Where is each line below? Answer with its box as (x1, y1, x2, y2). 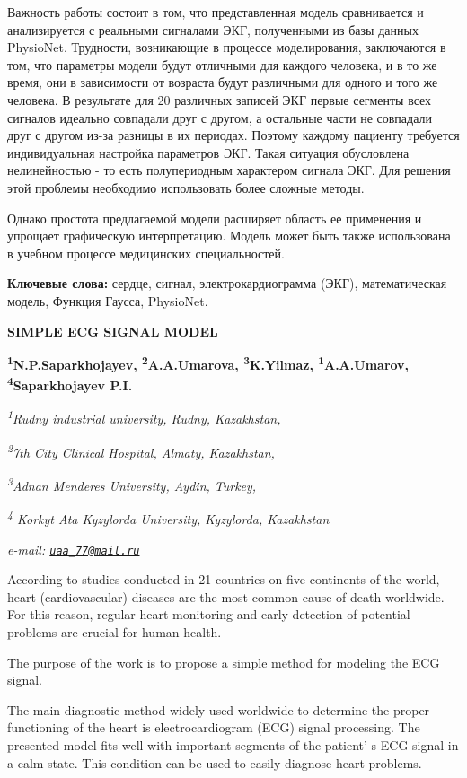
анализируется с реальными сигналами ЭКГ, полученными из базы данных (7, 20, 419, 39)
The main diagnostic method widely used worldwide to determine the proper (7, 700, 430, 719)
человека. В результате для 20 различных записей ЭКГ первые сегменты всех (7, 90, 432, 109)
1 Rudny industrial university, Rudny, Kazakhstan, (7, 406, 281, 428)
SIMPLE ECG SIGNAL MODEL (7, 321, 218, 340)
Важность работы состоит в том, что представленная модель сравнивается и (7, 3, 424, 21)
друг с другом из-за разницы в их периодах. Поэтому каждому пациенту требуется (7, 126, 460, 144)
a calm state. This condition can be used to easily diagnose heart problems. (7, 753, 422, 772)
